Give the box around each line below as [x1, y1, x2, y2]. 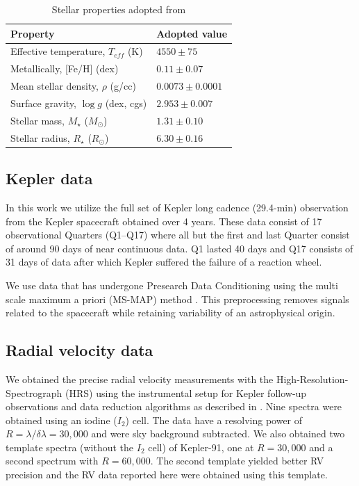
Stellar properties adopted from [51, 2, 186, 16]
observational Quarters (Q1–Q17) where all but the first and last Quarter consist [6, 227, 350, 242]
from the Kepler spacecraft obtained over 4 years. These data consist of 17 [6, 213, 322, 228]
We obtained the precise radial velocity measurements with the [6, 371, 274, 386]
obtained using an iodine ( [6, 412, 117, 427]
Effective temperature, [10, 44, 106, 58]
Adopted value [156, 26, 228, 40]
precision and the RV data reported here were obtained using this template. [6, 467, 328, 482]
